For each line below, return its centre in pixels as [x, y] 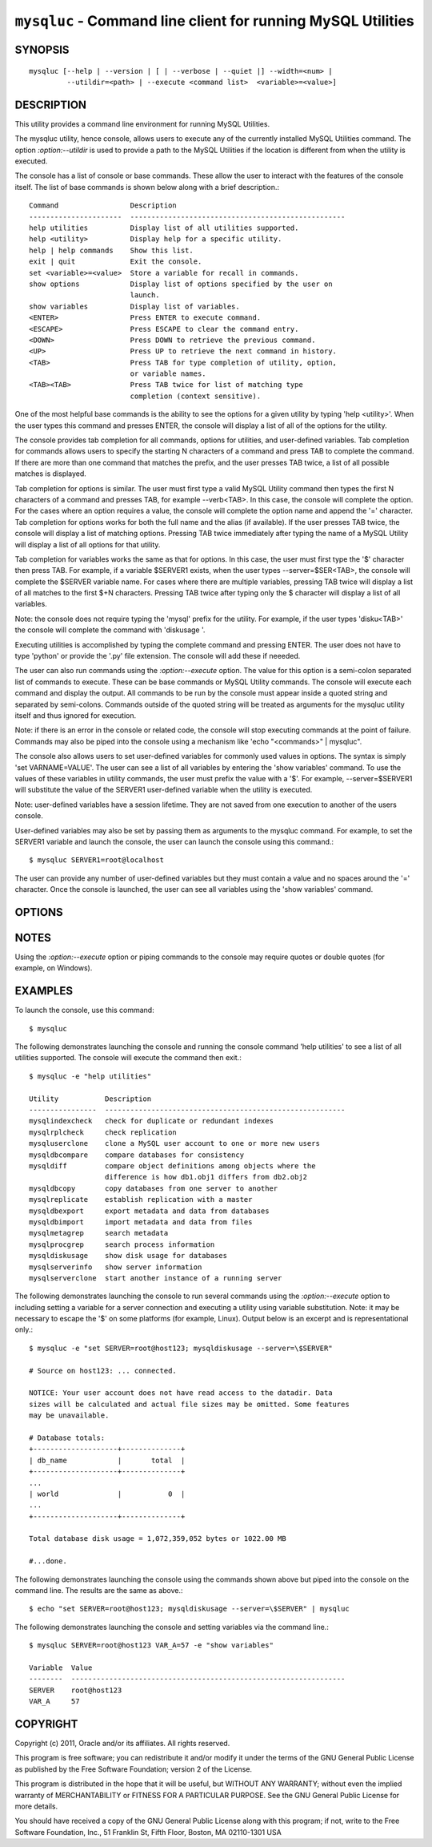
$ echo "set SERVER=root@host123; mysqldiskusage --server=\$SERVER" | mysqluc [189, 1609]
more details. [36, 1806]
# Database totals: [67, 1438]
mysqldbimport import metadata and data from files [141, 1222]
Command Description [103, 206]
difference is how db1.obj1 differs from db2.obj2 [206, 1177]
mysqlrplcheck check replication [103, 1132]
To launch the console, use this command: [85, 1010]
